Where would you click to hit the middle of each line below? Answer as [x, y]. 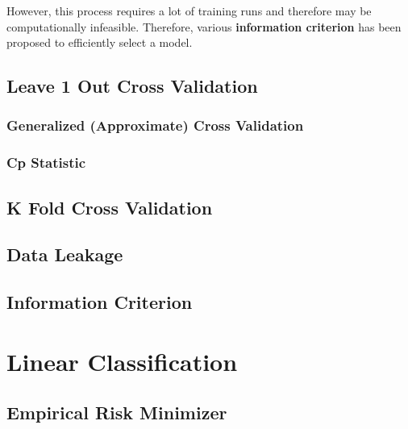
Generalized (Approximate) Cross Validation [155, 125]
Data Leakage [65, 254]
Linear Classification [122, 361]
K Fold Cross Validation [110, 207]
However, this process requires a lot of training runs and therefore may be [189, 10]
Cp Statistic [46, 162]
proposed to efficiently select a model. [100, 42]
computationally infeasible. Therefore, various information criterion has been [204, 26]
